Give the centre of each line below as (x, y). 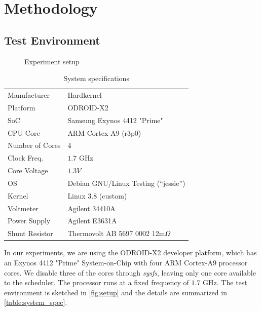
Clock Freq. (26, 158)
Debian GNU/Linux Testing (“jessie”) (126, 183)
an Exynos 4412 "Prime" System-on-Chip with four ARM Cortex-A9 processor (126, 262)
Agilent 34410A (91, 208)
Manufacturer (29, 95)
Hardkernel (85, 95)
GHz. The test (225, 282)
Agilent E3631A (92, 221)
